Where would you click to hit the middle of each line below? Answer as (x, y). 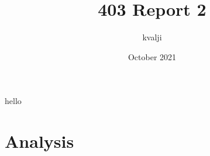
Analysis (39, 141)
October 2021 (152, 56)
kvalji (152, 37)
